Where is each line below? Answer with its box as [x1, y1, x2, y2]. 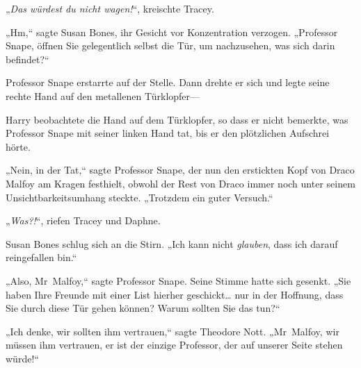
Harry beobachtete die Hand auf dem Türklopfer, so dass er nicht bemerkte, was [6, 112, 348, 126]
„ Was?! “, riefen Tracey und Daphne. [6, 213, 161, 228]
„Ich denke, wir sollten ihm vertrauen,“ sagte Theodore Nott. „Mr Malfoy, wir [6, 324, 339, 338]
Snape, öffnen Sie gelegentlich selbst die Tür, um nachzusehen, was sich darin [6, 38, 335, 53]
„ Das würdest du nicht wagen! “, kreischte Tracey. [6, 1, 214, 15]
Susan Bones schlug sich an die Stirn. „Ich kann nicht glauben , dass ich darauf [6, 236, 338, 251]
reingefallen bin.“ [6, 250, 77, 265]
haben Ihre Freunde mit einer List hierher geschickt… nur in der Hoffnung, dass [6, 287, 344, 301]
